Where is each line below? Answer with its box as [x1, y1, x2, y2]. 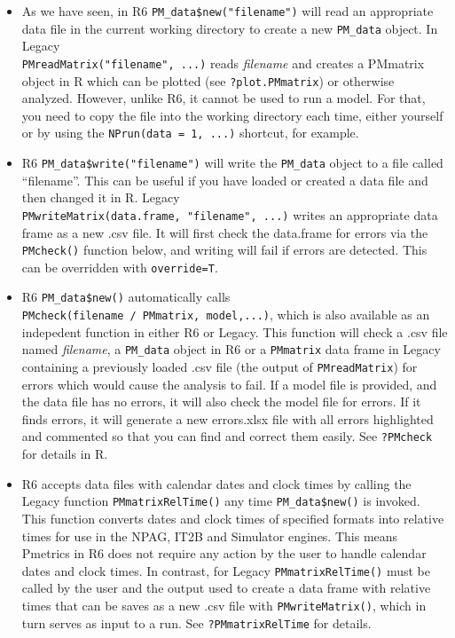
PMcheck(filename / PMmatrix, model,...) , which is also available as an [21, 305, 430, 324]
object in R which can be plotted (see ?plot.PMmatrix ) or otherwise [21, 71, 395, 90]
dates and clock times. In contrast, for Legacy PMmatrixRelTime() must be [21, 561, 430, 579]
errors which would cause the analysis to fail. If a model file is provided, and [21, 374, 437, 393]
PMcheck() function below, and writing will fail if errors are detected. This [21, 240, 428, 259]
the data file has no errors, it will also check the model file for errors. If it [21, 392, 421, 411]
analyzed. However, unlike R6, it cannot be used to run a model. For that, [21, 89, 426, 107]
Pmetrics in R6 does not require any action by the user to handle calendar [21, 544, 427, 563]
